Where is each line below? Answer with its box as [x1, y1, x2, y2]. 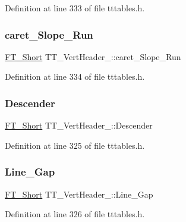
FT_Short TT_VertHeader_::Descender [5, 119, 153, 132]
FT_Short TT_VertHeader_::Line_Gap [5, 187, 153, 200]
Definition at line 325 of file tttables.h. [5, 139, 145, 151]
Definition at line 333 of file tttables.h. [5, 2, 145, 14]
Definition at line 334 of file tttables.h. [5, 70, 145, 83]
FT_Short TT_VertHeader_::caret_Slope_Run [5, 50, 181, 62]
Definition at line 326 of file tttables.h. [5, 208, 145, 220]
